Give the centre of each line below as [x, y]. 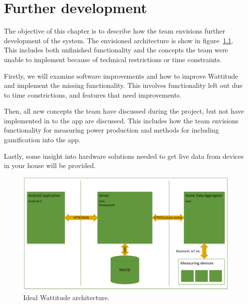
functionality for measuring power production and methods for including [111, 130]
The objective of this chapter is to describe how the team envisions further [115, 31]
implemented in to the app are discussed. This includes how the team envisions [121, 120]
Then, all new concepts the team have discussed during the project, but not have [124, 111]
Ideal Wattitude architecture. [67, 297]
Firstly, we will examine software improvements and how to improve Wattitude [121, 76]
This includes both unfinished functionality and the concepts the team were [116, 50]
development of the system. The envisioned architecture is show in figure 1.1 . [119, 40]
